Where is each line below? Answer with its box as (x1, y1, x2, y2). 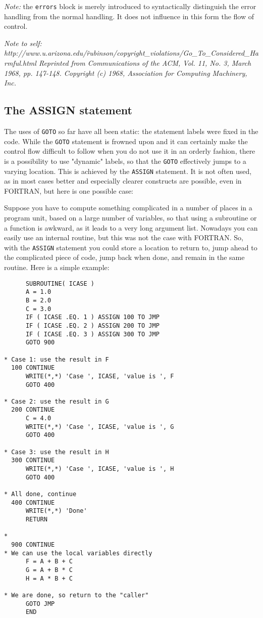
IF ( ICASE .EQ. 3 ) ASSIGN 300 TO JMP (25, 330, 160, 338)
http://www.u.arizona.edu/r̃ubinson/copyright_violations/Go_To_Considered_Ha (4, 48, 259, 58)
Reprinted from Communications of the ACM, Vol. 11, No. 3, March (38, 58, 251, 68)
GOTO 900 (25, 339, 55, 346)
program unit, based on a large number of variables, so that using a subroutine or (4, 212, 257, 223)
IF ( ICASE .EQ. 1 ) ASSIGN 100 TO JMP (25, 314, 160, 321)
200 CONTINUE (11, 406, 55, 414)
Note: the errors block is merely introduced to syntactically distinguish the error (4, 1, 256, 11)
